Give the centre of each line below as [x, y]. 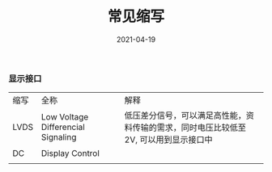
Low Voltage [65, 117]
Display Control [70, 153]
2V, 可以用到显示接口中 [168, 140]
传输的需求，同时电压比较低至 [189, 128]
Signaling [59, 137]
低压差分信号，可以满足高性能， [185, 115]
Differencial [63, 128]
